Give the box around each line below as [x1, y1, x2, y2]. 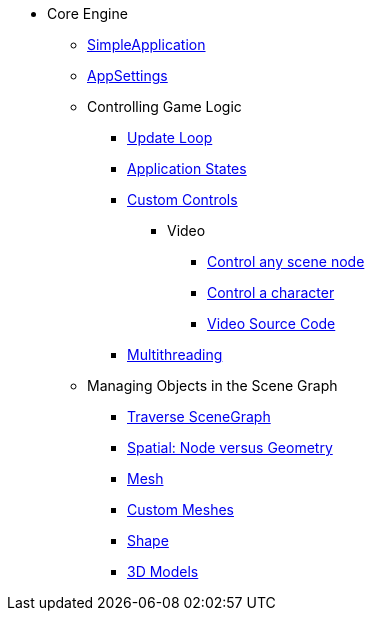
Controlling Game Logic [87, 98, 242, 115]
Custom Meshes [127, 501, 234, 518]
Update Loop [127, 129, 213, 146]
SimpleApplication [87, 36, 206, 53]
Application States [127, 160, 247, 177]
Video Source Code [207, 315, 336, 332]
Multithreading [127, 346, 223, 363]
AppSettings [87, 67, 168, 84]
